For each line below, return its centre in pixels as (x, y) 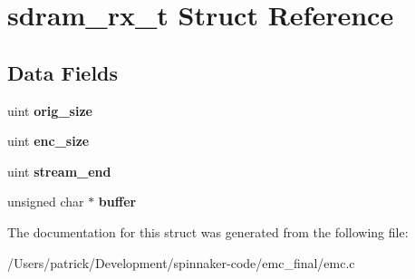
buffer (117, 202)
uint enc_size (48, 141)
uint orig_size (50, 110)
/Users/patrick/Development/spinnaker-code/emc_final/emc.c (181, 262)
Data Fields (63, 72)
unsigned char (46, 202)
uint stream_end (59, 171)
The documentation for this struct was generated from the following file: (208, 231)
